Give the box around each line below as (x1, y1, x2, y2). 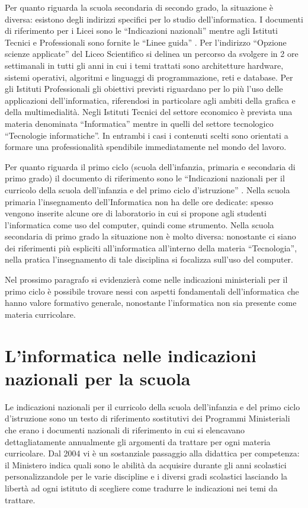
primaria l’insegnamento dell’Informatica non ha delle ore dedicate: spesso (5, 195, 274, 207)
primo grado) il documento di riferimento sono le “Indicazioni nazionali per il (5, 172, 285, 184)
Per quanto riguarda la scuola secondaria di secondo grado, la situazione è (5, 1, 273, 13)
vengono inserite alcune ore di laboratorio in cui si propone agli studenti (5, 207, 267, 219)
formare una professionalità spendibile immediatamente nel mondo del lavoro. (5, 140, 287, 153)
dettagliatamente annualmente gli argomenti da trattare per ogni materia (5, 435, 271, 448)
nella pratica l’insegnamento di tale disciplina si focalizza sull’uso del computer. (5, 253, 293, 266)
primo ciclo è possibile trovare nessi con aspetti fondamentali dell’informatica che (5, 285, 299, 297)
